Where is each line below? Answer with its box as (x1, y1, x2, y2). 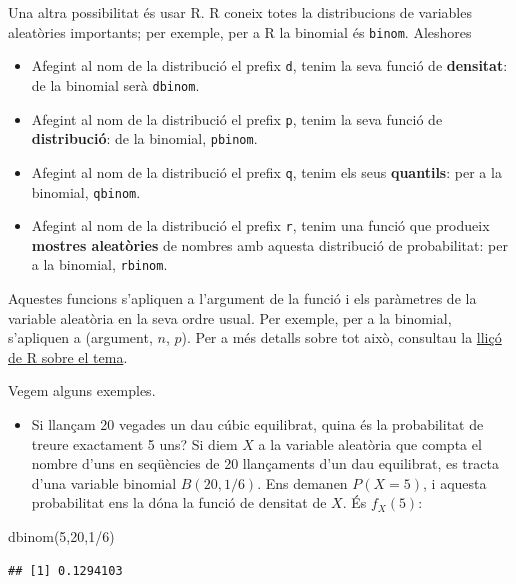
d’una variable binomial (31, 472, 177, 493)
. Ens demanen (257, 472, 348, 493)
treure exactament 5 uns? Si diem (31, 433, 238, 454)
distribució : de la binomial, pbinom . (31, 128, 258, 149)
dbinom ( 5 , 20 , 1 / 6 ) (8, 526, 115, 547)
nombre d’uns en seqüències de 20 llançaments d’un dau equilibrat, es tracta (31, 453, 499, 474)
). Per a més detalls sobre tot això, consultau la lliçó (181, 327, 502, 348)
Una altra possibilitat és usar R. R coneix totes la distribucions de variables (8, 2, 472, 22)
